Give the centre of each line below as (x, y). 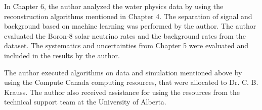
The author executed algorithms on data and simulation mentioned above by (123, 72)
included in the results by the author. (62, 55)
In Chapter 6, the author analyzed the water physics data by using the (114, 6)
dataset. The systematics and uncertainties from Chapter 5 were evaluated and (126, 45)
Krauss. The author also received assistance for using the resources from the (122, 92)
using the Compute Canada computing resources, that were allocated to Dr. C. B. (131, 82)
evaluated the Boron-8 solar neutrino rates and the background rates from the (125, 35)
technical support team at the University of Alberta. (85, 102)
